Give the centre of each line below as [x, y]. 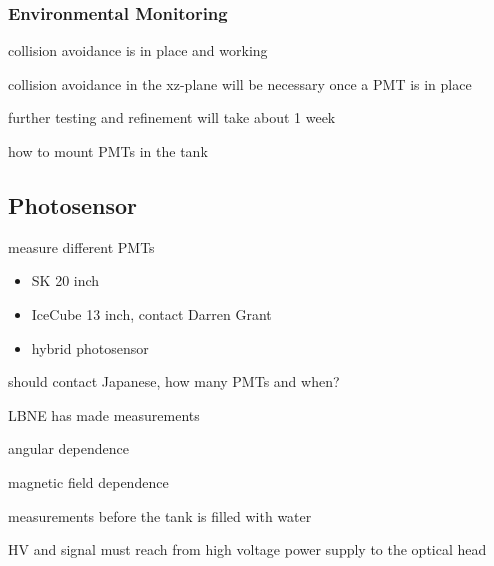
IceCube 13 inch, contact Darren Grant [151, 313]
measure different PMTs [81, 246]
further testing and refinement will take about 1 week [172, 117]
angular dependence [69, 448]
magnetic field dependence [88, 481]
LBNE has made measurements [104, 414]
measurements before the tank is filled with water [160, 515]
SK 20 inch [65, 280]
